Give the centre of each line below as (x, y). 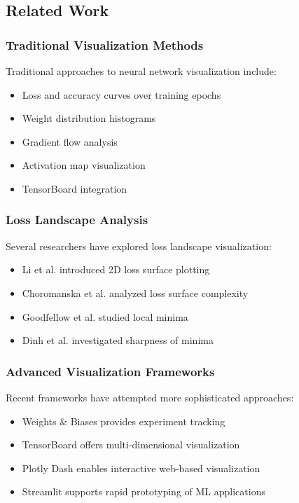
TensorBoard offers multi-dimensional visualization (131, 445)
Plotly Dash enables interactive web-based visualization (141, 468)
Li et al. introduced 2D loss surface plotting (116, 269)
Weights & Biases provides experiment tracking (124, 421)
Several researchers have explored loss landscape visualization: (139, 246)
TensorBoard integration (75, 188)
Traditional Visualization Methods (105, 44)
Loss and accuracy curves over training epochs (121, 94)
